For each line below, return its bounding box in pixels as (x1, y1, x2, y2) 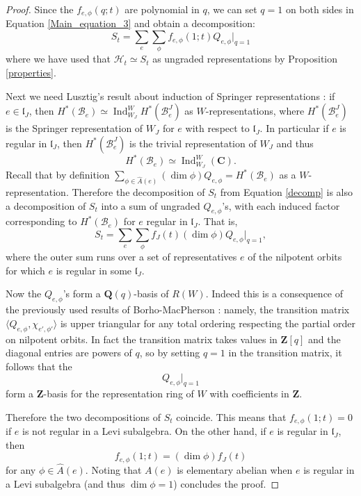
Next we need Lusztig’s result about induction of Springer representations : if (6, 88, 335, 103)
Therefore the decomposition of (72, 184, 205, 199)
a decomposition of (6, 198, 86, 213)
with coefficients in (209, 386, 289, 401)
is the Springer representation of (6, 121, 143, 135)
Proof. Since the (6, 2, 74, 16)
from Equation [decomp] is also (220, 184, 353, 199)
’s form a (63, 286, 101, 301)
